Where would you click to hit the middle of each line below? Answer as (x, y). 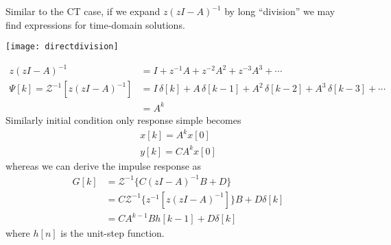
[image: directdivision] (62, 47)
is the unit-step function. (112, 233)
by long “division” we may (280, 11)
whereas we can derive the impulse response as (104, 165)
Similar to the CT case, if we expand (83, 11)
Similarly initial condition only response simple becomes (123, 119)
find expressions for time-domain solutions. (95, 24)
